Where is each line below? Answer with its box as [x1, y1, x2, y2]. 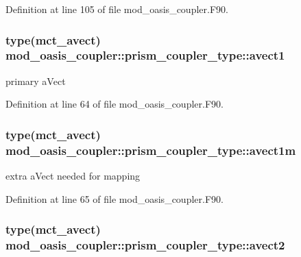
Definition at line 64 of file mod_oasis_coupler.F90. [5, 97, 224, 111]
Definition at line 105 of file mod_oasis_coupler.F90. [5, 2, 228, 16]
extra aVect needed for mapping [5, 169, 141, 183]
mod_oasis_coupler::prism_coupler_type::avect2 [5, 236, 285, 254]
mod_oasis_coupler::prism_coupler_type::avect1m [5, 141, 296, 158]
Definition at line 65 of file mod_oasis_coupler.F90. [5, 191, 224, 206]
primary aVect [5, 73, 66, 88]
